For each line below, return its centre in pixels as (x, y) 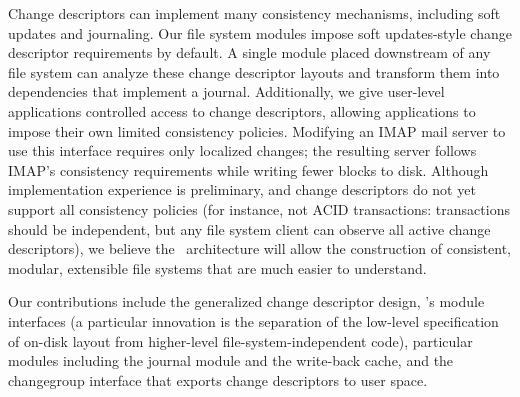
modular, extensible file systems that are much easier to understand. (217, 267)
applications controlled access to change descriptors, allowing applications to (242, 110)
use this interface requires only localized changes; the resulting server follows (242, 150)
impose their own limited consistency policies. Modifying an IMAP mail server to (257, 130)
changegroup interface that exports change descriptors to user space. (218, 379)
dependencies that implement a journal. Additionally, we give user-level (226, 91)
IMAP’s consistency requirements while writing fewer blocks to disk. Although (248, 169)
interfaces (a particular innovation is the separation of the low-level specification (253, 320)
